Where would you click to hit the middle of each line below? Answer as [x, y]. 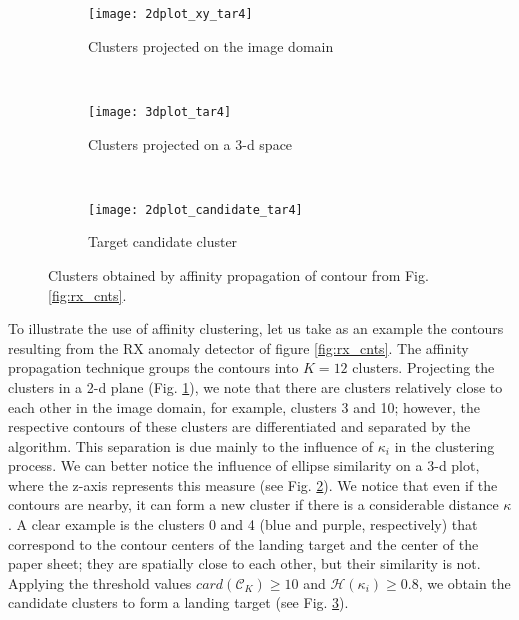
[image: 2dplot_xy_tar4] [170, 14]
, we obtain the [464, 582]
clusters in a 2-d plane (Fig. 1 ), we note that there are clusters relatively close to [255, 386]
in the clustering [444, 445]
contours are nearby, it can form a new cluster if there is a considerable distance [253, 504]
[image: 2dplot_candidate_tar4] [195, 209]
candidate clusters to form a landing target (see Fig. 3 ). [178, 602]
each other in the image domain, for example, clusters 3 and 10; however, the [244, 406]
